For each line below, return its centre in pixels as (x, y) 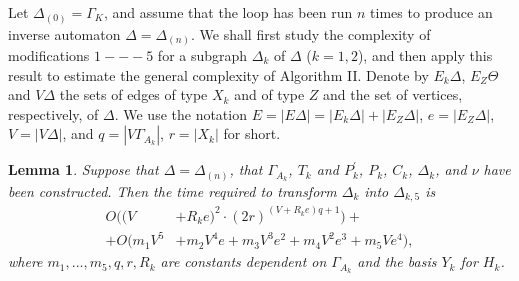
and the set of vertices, (393, 94)
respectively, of (53, 113)
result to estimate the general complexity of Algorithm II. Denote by (218, 74)
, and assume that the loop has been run (228, 12)
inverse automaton (64, 33)
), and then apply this (425, 55)
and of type (269, 94)
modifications (49, 55)
